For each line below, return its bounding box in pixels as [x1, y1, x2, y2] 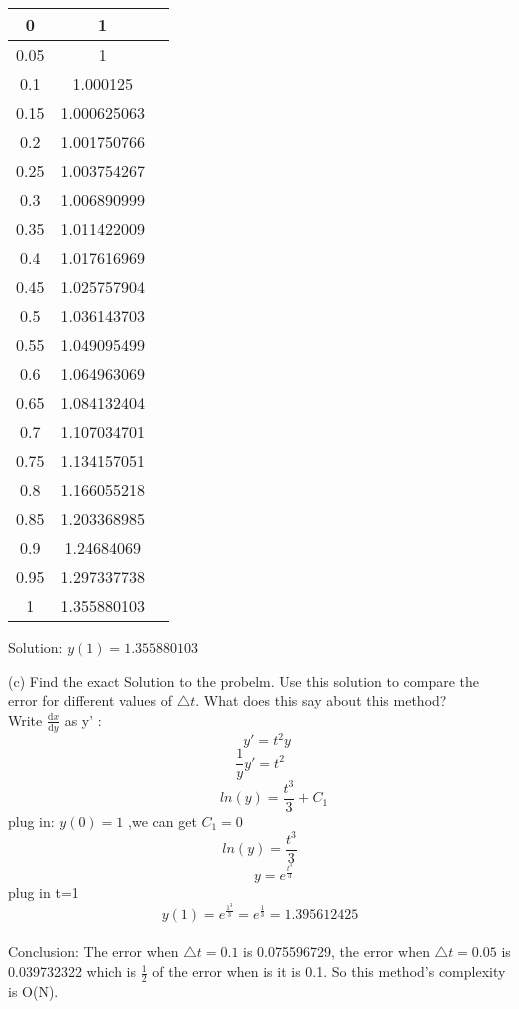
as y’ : [64, 709, 102, 730]
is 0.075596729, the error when [243, 941, 430, 962]
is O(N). [8, 980, 59, 1001]
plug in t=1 [8, 882, 79, 903]
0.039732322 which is [8, 961, 137, 982]
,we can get [128, 810, 197, 831]
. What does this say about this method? [195, 690, 447, 711]
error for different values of [8, 690, 172, 711]
